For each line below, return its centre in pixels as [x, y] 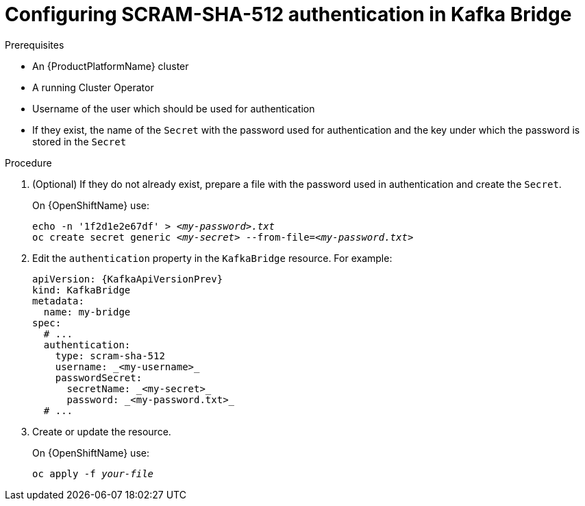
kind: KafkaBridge [82, 290]
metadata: [58, 301]
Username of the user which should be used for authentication [174, 108]
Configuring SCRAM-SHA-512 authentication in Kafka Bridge [288, 14]
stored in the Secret [79, 141]
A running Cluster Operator [93, 87]
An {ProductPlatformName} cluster [111, 66]
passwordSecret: [99, 377]
